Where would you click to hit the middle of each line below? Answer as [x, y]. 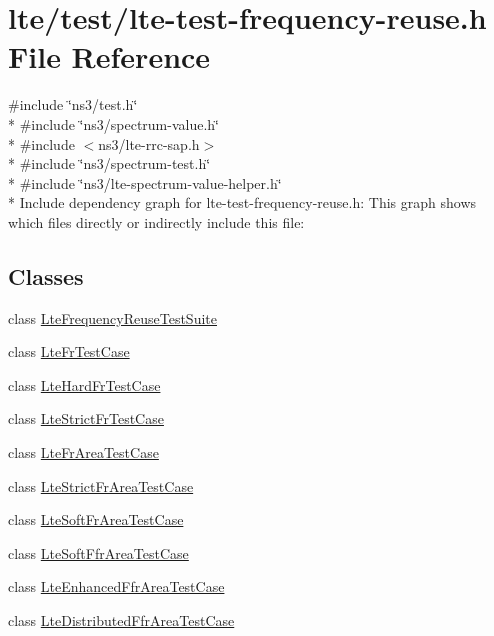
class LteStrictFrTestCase [86, 418]
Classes [46, 275]
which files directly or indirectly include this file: [156, 221]
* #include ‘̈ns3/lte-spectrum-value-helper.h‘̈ [145, 182]
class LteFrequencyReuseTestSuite [112, 317]
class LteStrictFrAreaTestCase [101, 485]
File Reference [109, 56]
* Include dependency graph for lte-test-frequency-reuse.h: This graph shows [242, 202]
